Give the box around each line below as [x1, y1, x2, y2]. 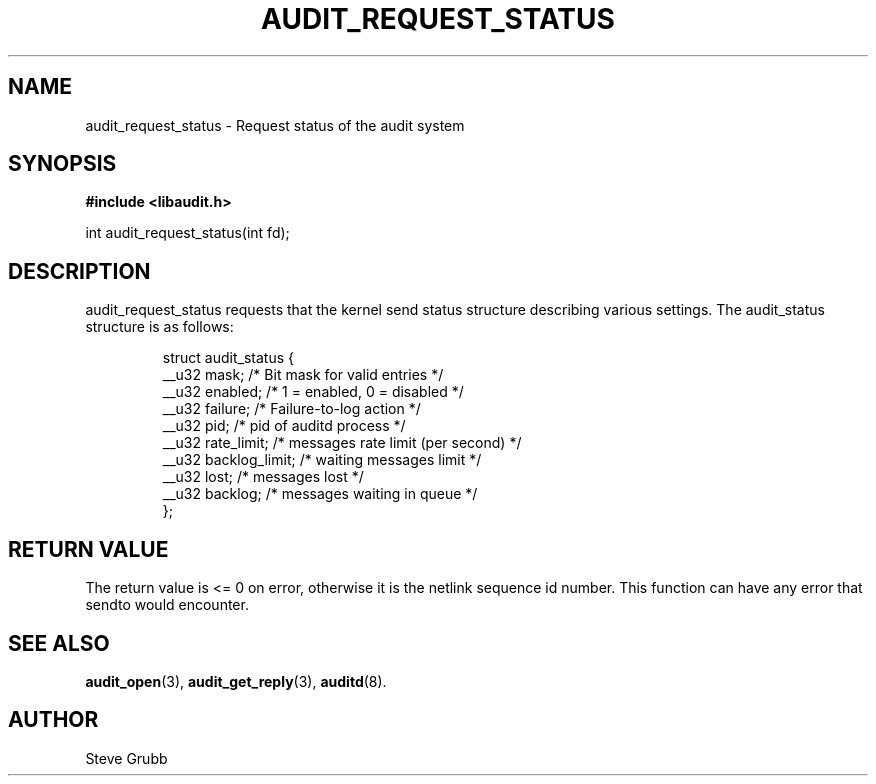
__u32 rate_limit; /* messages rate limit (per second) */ [162, 434, 522, 452]
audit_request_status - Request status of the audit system [85, 116, 465, 134]
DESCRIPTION [8, 258, 151, 284]
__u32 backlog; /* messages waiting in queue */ [162, 485, 478, 503]
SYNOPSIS [8, 151, 117, 177]
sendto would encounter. [85, 596, 249, 614]
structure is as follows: [85, 318, 234, 336]
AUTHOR [8, 707, 99, 733]
